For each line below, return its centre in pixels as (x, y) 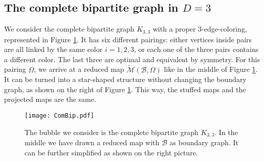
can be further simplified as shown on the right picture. (111, 152)
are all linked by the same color (53, 49)
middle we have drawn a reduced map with (92, 142)
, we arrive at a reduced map (79, 69)
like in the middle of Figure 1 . (211, 69)
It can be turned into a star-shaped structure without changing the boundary (125, 79)
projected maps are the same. (50, 99)
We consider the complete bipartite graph (69, 29)
